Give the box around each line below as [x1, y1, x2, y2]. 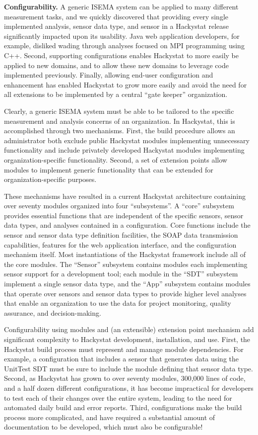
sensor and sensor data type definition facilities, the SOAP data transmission [4, 230, 238, 240]
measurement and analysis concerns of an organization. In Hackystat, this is [4, 115, 235, 126]
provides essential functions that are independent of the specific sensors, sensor [4, 210, 244, 220]
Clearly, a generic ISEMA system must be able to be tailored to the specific [4, 105, 234, 116]
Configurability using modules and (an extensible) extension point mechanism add [4, 324, 254, 335]
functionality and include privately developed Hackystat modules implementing [4, 145, 245, 155]
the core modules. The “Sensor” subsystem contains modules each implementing [4, 259, 248, 269]
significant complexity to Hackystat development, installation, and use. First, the [4, 334, 251, 344]
